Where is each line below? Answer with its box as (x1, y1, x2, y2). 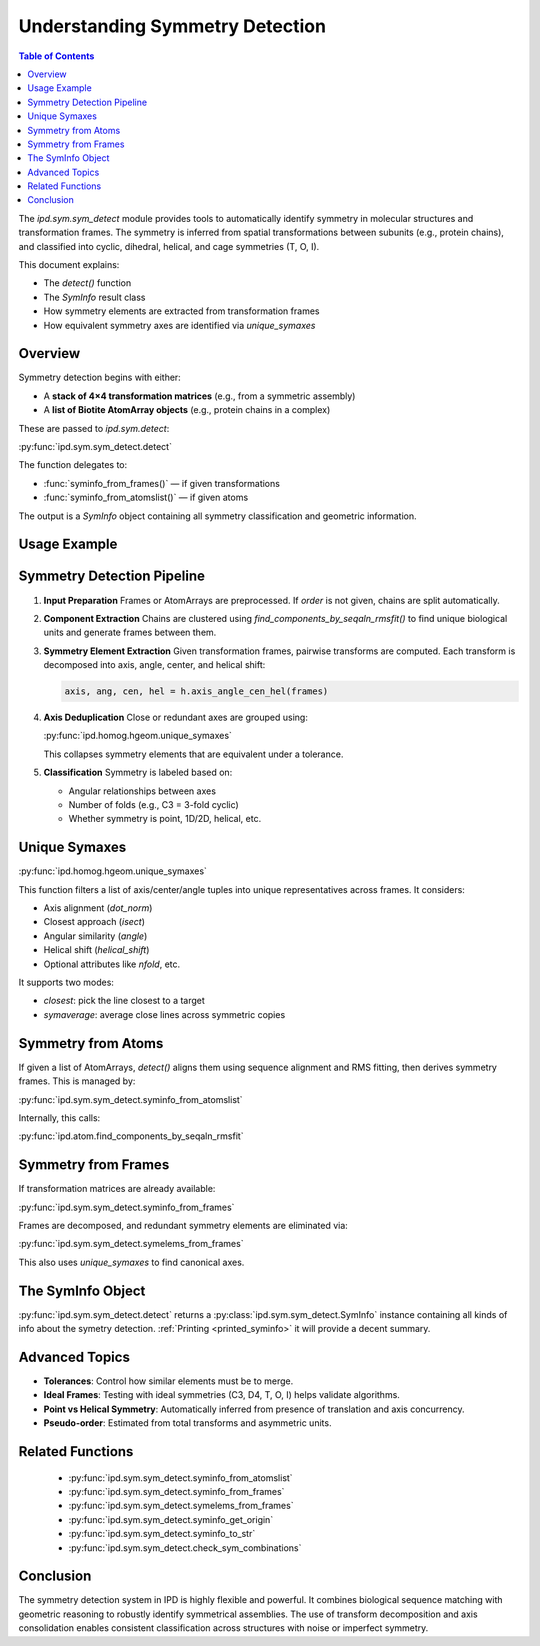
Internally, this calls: (18, 1111, 101, 1124)
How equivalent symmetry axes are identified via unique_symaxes (43, 319, 316, 331)
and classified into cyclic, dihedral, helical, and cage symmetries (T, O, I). (18, 240, 320, 252)
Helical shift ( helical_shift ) (43, 944, 150, 956)
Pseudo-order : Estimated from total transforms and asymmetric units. (43, 1417, 332, 1429)
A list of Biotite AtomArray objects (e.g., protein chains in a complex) (43, 404, 331, 416)
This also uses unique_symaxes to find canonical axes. (18, 1256, 245, 1268)
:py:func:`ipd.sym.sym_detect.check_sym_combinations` (68, 1541, 302, 1554)
